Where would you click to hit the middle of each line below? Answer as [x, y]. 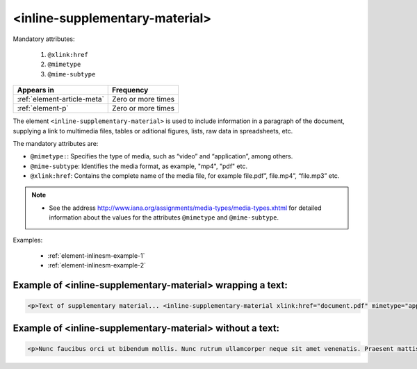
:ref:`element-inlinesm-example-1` [96, 256]
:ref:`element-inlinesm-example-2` [97, 265]
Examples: [28, 240]
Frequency [130, 90]
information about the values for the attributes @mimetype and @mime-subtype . [164, 218]
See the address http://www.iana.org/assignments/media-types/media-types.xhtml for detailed [185, 208]
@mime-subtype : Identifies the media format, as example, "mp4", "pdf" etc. [139, 166]
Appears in [36, 90]
